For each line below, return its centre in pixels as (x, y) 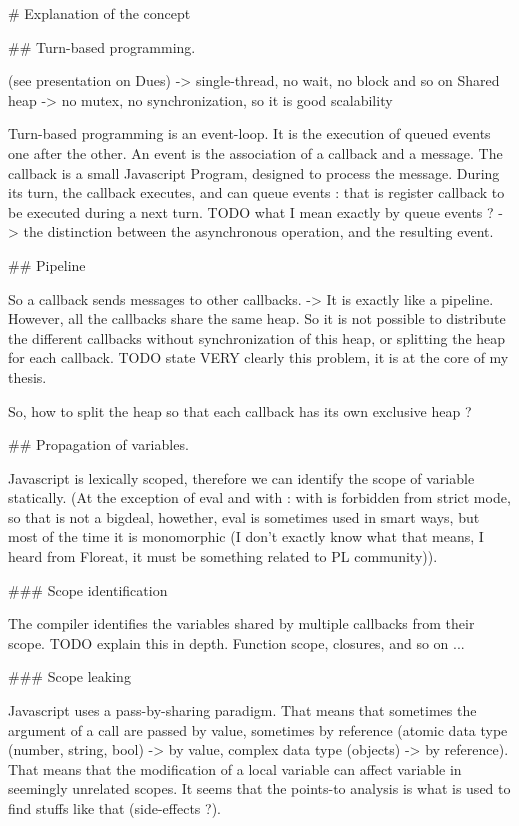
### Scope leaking (69, 676)
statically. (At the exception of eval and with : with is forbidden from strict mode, (259, 497)
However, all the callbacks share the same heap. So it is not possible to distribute (257, 318)
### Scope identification (88, 589)
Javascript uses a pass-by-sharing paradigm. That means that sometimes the (242, 710)
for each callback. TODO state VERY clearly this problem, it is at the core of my (258, 357)
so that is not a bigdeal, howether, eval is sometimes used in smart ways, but (244, 516)
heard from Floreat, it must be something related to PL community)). (223, 556)
